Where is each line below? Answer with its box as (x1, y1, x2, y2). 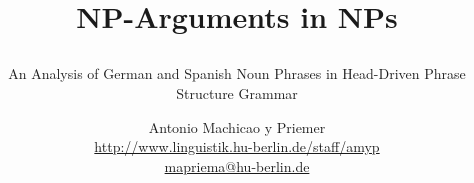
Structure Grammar (176, 82, 298, 103)
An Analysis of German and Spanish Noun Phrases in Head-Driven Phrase (8, 63, 466, 84)
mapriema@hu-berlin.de (164, 155, 310, 176)
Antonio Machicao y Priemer (148, 116, 326, 137)
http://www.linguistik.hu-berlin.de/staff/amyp (94, 136, 380, 157)
